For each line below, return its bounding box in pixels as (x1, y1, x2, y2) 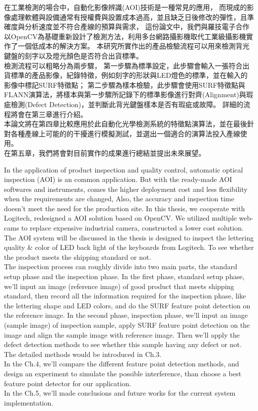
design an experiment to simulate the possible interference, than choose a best (4, 368, 242, 378)
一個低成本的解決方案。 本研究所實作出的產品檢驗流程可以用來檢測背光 (17, 41, 250, 51)
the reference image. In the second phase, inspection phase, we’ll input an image (4, 310, 248, 320)
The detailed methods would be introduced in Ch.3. (4, 349, 162, 359)
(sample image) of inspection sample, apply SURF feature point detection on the (4, 320, 250, 330)
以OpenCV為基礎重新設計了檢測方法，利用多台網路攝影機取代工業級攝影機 (4, 31, 246, 41)
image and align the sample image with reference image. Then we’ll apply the (4, 329, 240, 340)
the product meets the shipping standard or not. (4, 251, 151, 262)
